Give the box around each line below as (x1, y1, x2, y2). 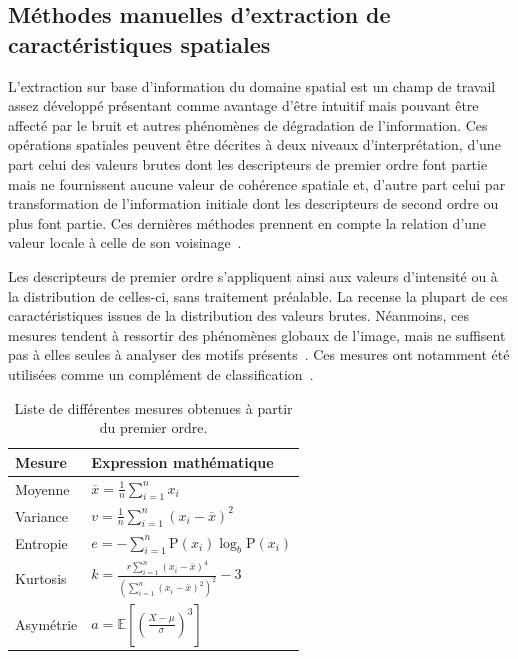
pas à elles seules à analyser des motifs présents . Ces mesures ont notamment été (8, 344, 510, 365)
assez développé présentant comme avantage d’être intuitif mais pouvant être (8, 95, 479, 116)
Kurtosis (15, 568, 67, 589)
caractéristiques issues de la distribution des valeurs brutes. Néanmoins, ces (8, 305, 470, 326)
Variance (15, 505, 68, 526)
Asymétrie (15, 614, 78, 635)
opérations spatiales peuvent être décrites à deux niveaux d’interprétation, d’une (8, 134, 501, 155)
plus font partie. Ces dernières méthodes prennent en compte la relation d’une (8, 212, 487, 233)
